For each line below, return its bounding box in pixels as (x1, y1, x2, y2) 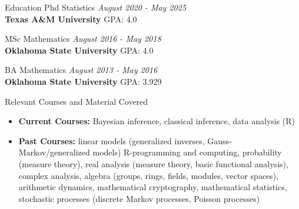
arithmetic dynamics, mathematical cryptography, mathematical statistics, (18, 181, 287, 193)
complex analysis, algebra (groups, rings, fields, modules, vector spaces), (18, 169, 279, 181)
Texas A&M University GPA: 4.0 (5, 12, 137, 25)
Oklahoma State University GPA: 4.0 (5, 44, 154, 56)
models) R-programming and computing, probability (92, 146, 282, 158)
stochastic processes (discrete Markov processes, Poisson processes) (18, 192, 260, 204)
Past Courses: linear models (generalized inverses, (18, 134, 205, 147)
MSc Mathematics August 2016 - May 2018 (5, 32, 161, 45)
